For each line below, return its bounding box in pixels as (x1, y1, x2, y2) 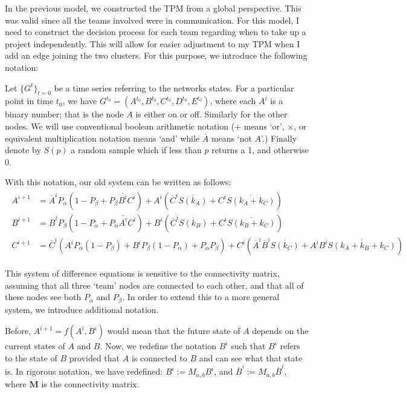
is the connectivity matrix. (41, 377, 140, 390)
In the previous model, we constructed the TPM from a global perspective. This (5, 2, 301, 14)
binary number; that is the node (5, 108, 124, 120)
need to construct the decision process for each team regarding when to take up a (5, 25, 306, 38)
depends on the (252, 324, 309, 337)
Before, (5, 324, 31, 337)
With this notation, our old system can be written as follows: (5, 176, 231, 188)
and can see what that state (199, 351, 303, 364)
